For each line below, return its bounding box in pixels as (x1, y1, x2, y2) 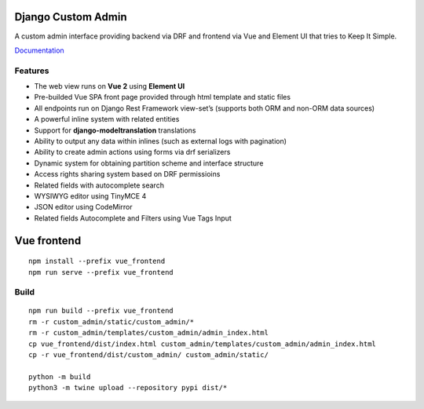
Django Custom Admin (14, 10, 127, 24)
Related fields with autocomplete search (34, 181, 165, 190)
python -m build (28, 372, 91, 381)
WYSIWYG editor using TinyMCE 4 (34, 191, 147, 200)
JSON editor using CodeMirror (34, 203, 133, 212)
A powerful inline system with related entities (34, 115, 180, 124)
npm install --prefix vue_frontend (28, 257, 166, 266)
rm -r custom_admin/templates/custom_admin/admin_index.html (28, 328, 269, 338)
